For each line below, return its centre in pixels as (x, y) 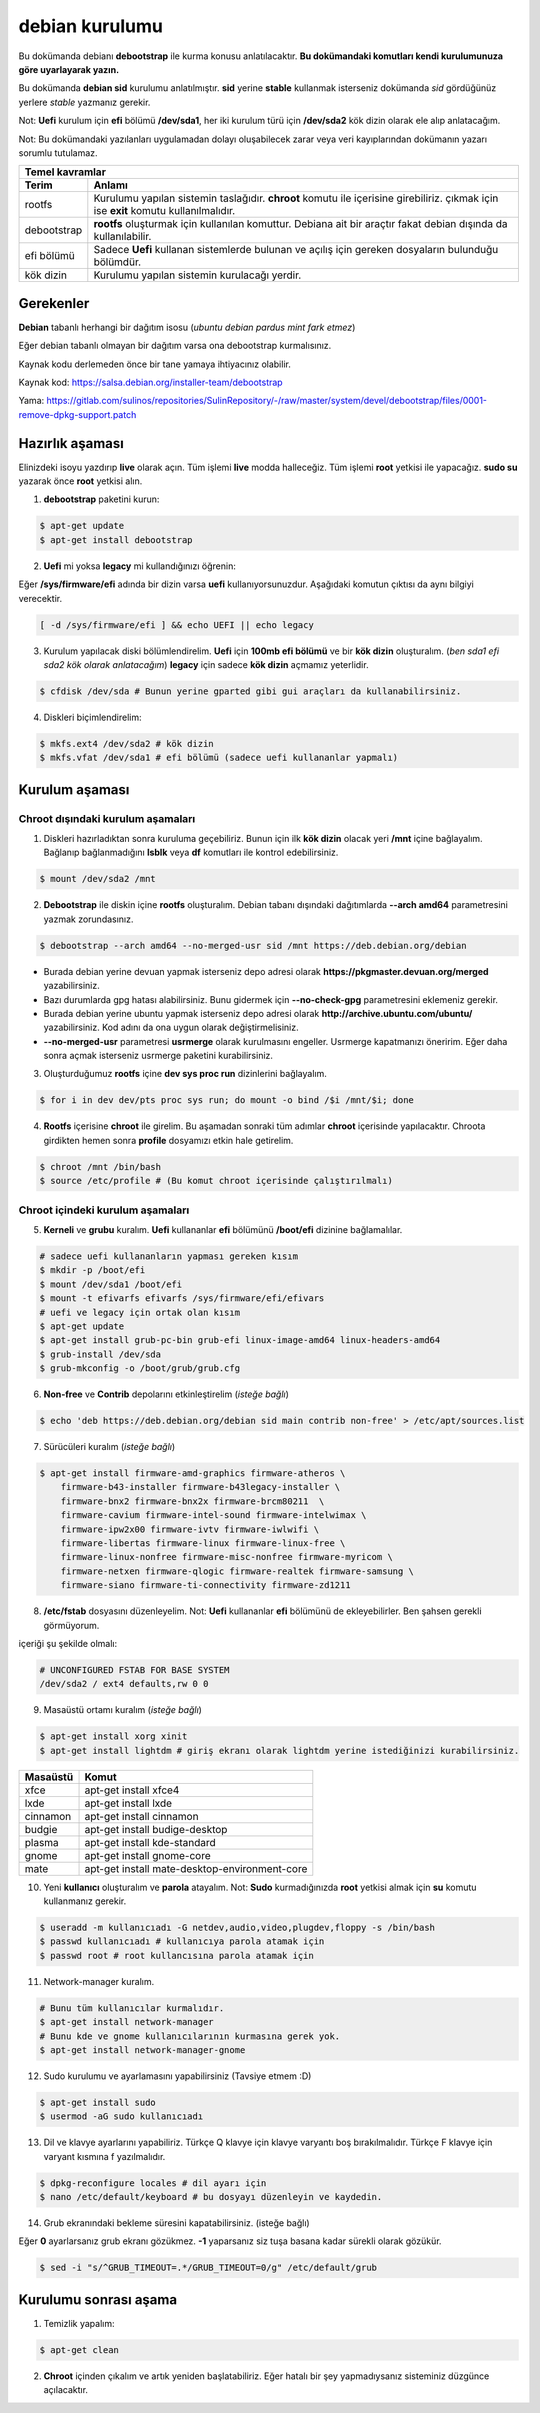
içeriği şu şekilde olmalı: (68, 1643)
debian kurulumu (91, 26)
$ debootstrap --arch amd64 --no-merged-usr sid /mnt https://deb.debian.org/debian (253, 945)
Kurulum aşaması (74, 789)
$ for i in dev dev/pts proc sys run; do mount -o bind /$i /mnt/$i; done (227, 1100)
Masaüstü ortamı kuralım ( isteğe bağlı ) (122, 1710)
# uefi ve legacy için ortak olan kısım (139, 1312)
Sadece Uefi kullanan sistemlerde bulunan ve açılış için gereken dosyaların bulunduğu (296, 250)
